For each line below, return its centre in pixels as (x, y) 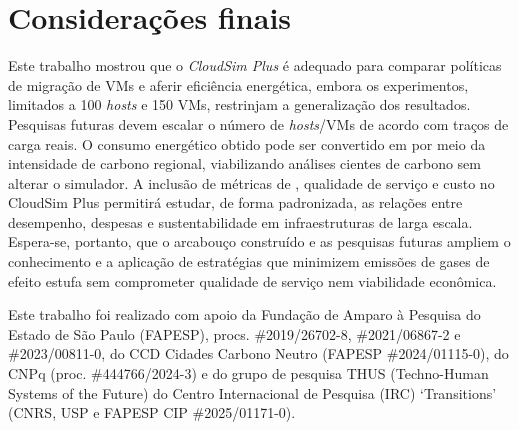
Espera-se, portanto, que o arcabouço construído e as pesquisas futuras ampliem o (259, 241)
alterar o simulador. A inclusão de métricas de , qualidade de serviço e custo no (251, 182)
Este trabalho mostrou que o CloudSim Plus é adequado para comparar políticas (255, 65)
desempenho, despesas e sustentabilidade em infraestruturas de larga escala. (240, 221)
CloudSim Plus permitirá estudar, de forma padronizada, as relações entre (235, 202)
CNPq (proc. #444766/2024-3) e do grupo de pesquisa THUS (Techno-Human (248, 373)
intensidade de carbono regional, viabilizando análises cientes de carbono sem (245, 163)
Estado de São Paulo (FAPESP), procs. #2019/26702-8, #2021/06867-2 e (234, 333)
